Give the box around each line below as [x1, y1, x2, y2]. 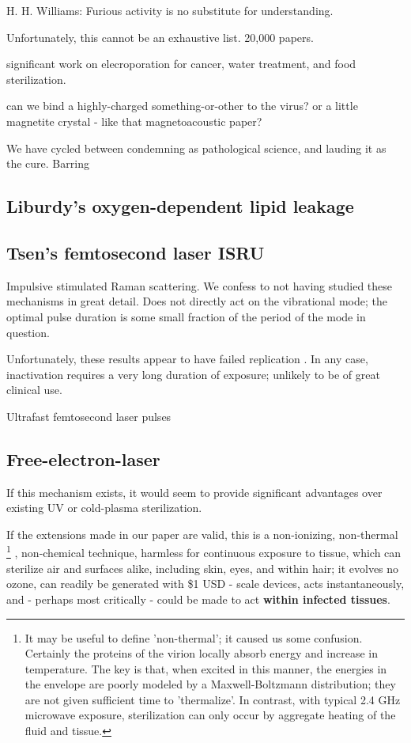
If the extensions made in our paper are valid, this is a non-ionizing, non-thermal [6, 525, 398, 542]
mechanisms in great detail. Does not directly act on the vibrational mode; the [6, 293, 387, 309]
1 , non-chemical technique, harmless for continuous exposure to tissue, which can [6, 542, 402, 561]
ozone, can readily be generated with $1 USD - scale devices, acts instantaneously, [6, 575, 405, 592]
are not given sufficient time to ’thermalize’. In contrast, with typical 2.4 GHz [25, 691, 401, 707]
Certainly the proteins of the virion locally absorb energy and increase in [25, 645, 378, 661]
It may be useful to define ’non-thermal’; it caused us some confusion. [25, 629, 363, 646]
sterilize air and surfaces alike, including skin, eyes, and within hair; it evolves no [6, 559, 399, 576]
